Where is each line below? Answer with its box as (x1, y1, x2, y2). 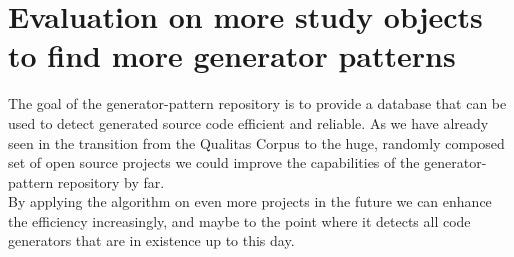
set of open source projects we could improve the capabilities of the (8, 152, 420, 173)
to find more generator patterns (8, 35, 456, 76)
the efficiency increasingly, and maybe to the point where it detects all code (8, 210, 471, 231)
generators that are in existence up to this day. (8, 230, 295, 251)
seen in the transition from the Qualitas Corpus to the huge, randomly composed (8, 132, 505, 153)
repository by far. (57, 171, 165, 192)
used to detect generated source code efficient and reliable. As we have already (8, 112, 489, 133)
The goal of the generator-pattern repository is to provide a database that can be (8, 93, 507, 114)
